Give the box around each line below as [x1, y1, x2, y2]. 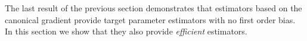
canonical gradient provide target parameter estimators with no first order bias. [5, 13, 296, 26]
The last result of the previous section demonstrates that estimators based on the [5, 2, 302, 14]
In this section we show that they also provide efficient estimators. [5, 25, 247, 37]
